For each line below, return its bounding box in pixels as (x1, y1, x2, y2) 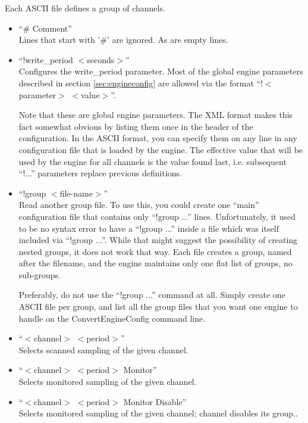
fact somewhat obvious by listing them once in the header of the (18, 120, 253, 132)
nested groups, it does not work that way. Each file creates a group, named (18, 245, 292, 257)
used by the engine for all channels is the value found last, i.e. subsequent (18, 155, 287, 167)
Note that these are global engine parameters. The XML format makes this (18, 108, 293, 121)
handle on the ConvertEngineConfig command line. (18, 312, 206, 324)
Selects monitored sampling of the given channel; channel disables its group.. (18, 407, 298, 419)
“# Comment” (18, 21, 72, 34)
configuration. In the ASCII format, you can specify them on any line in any (18, 132, 297, 144)
